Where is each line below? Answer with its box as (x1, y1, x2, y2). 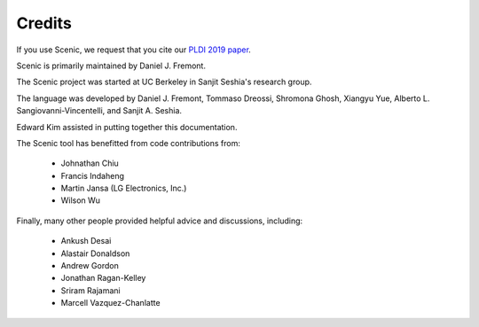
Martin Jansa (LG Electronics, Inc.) (60, 183, 187, 194)
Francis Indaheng (60, 170, 124, 181)
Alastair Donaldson (60, 248, 130, 259)
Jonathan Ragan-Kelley (60, 273, 146, 284)
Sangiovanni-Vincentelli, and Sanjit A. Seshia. (16, 105, 182, 116)
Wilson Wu (60, 195, 101, 206)
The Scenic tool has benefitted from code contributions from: (16, 137, 241, 148)
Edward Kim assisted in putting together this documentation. (16, 121, 238, 132)
